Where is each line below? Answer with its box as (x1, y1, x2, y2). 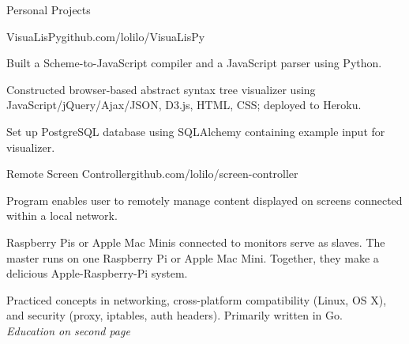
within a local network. (6, 207, 118, 224)
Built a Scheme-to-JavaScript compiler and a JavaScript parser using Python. (6, 55, 382, 71)
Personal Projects (6, 2, 91, 17)
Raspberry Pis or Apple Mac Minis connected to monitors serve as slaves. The (6, 233, 385, 250)
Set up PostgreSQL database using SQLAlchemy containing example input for (6, 123, 385, 139)
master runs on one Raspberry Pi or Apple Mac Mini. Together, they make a (6, 249, 379, 266)
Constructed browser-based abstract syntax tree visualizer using (6, 81, 316, 97)
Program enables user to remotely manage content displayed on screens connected (6, 191, 403, 208)
